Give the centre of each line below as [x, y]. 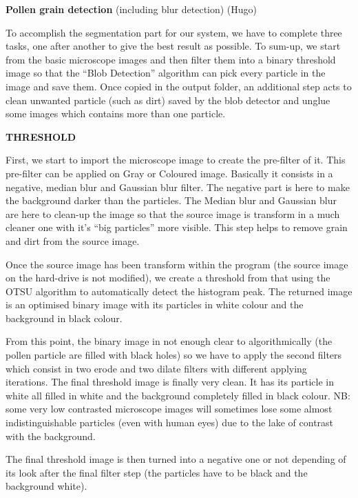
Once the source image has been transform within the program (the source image [177, 264]
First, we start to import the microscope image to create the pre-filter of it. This [176, 160]
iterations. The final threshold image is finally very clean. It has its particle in [170, 382]
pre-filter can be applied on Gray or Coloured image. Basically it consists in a [169, 173]
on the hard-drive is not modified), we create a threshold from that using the [168, 278]
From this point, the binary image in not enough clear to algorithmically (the [169, 341]
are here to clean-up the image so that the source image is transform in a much [173, 213]
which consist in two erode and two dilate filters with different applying [156, 368]
